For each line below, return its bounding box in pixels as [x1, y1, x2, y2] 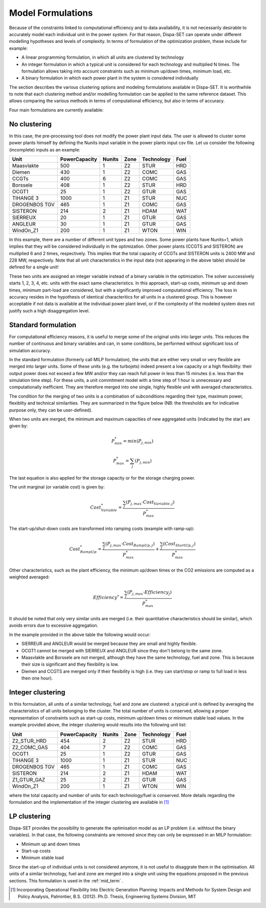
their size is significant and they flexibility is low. [21, 661, 119, 667]
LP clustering [9, 812, 51, 820]
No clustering [9, 120, 52, 128]
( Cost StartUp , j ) [163, 541, 196, 548]
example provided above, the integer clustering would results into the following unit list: [9, 722, 187, 728]
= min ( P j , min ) [123, 438, 154, 445]
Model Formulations [9, 7, 93, 18]
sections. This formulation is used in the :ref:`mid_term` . [9, 877, 124, 883]
